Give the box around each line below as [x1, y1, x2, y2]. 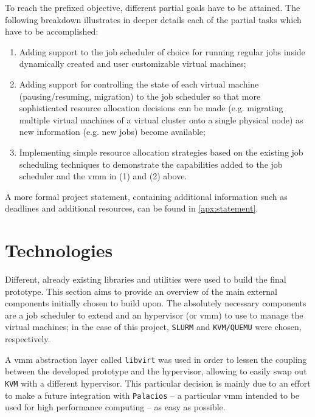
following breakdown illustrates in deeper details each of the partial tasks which [5, 13, 302, 26]
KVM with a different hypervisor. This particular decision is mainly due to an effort [5, 376, 311, 389]
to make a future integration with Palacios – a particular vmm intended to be [5, 388, 300, 401]
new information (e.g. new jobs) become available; [19, 125, 206, 138]
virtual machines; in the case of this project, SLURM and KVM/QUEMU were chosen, [5, 320, 302, 333]
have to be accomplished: [5, 25, 99, 38]
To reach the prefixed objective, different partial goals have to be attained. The [5, 1, 300, 13]
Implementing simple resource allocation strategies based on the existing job [19, 145, 303, 158]
